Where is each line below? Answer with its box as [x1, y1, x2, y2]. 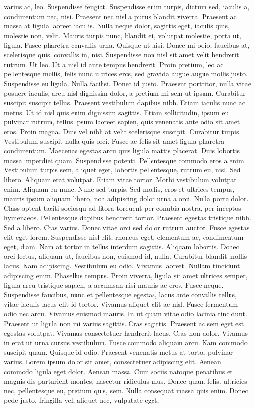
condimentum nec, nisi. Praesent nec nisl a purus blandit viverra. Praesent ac [4, 11, 237, 21]
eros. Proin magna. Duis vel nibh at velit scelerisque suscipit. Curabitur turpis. [4, 126, 241, 136]
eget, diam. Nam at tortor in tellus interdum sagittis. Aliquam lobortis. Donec [4, 241, 239, 251]
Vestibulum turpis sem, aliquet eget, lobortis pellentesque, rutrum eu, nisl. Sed [4, 165, 241, 175]
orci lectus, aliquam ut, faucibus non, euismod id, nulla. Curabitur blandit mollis [4, 251, 247, 261]
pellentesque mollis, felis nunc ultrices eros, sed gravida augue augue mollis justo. [4, 69, 248, 79]
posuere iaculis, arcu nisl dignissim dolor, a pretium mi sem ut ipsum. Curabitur [4, 88, 246, 98]
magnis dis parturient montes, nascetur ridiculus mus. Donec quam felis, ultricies [4, 376, 247, 386]
